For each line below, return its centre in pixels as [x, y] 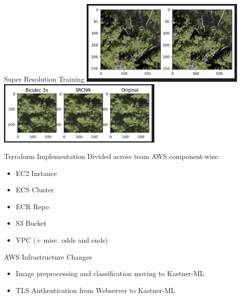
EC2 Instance [36, 173]
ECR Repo [32, 206]
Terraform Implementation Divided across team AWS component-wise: [112, 156]
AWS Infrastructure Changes [48, 256]
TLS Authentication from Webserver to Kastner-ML [95, 290]
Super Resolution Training [44, 78]
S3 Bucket [31, 223]
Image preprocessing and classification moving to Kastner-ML [110, 273]
